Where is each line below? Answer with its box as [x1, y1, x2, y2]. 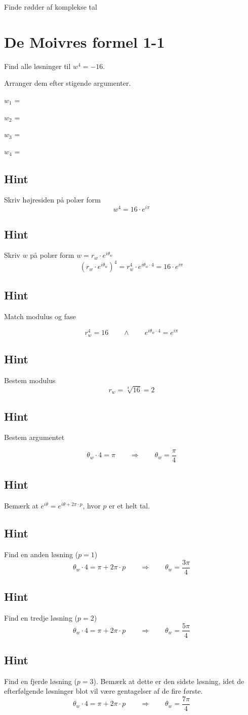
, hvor [82, 500, 101, 511]
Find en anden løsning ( [4, 549, 78, 560]
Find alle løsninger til [4, 60, 71, 71]
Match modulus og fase [4, 311, 76, 321]
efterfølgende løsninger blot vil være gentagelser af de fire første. [4, 686, 203, 696]
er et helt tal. [109, 500, 150, 511]
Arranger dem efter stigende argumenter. [4, 78, 131, 88]
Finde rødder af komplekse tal [4, 2, 97, 12]
